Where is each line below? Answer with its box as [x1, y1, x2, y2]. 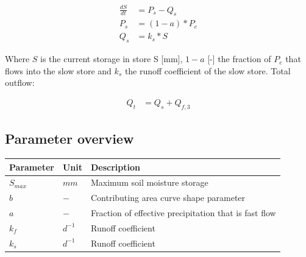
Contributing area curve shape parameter [90, 191, 246, 204]
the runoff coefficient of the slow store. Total [124, 64, 291, 77]
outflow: [5, 76, 35, 89]
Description [90, 160, 140, 173]
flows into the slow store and [5, 64, 112, 77]
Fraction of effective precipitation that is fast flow [90, 206, 276, 219]
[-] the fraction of [207, 52, 271, 65]
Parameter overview [5, 129, 134, 148]
